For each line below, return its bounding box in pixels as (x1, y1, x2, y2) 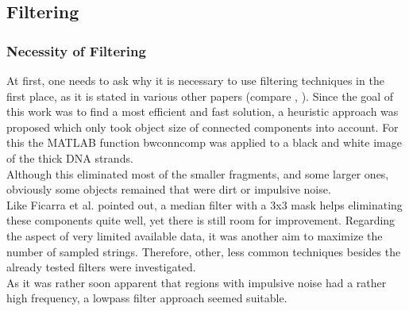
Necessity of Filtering (6, 40, 146, 60)
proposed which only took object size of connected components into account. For (6, 118, 399, 135)
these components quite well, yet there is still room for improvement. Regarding (6, 212, 395, 228)
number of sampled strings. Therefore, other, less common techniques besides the (6, 243, 401, 259)
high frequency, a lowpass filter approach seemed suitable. (6, 290, 287, 306)
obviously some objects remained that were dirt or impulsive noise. (6, 181, 331, 198)
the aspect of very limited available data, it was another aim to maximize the (6, 227, 383, 244)
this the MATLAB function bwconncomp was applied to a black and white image (6, 134, 402, 151)
